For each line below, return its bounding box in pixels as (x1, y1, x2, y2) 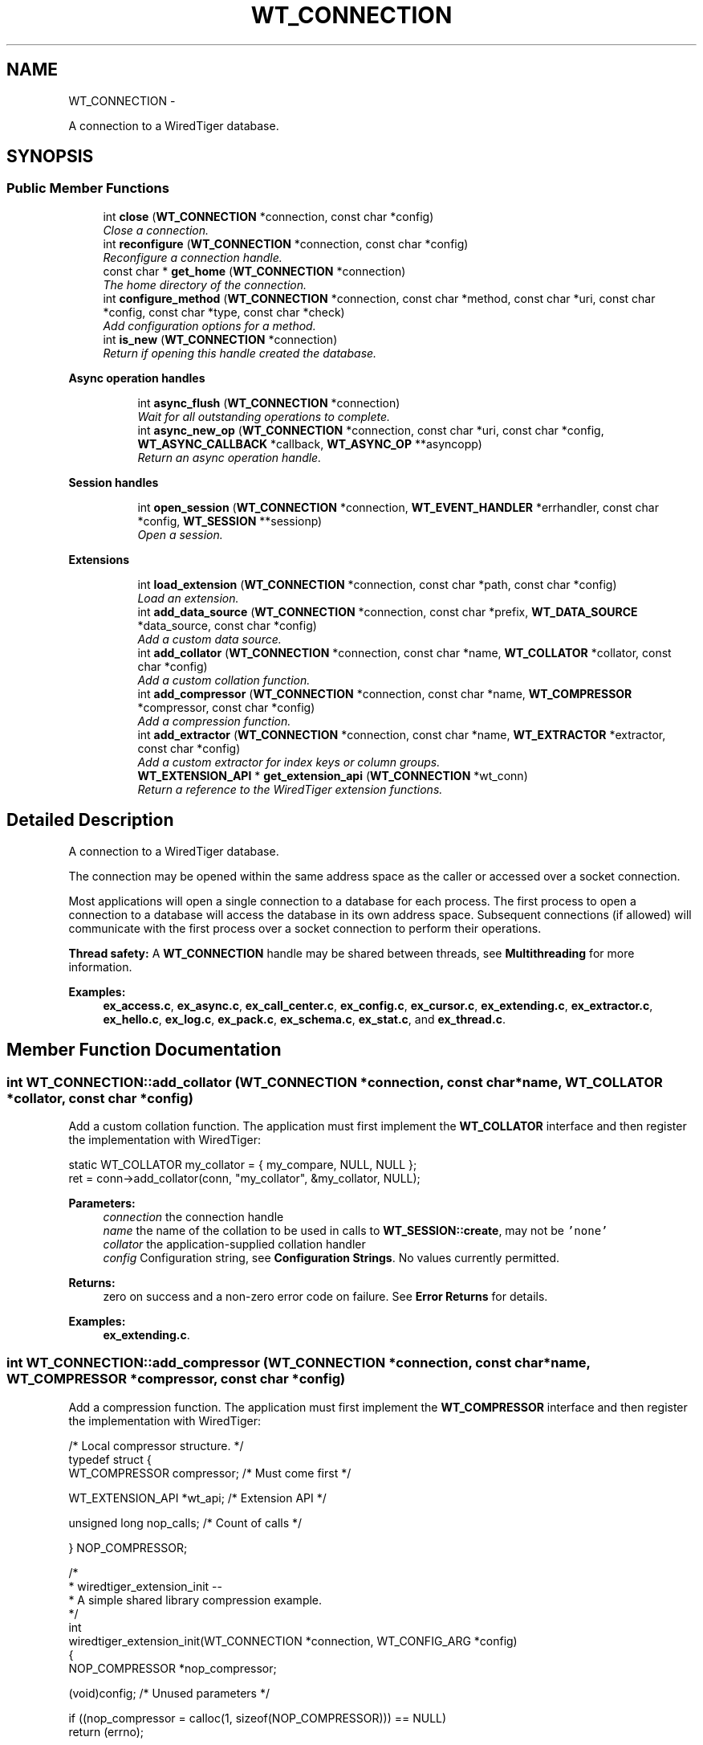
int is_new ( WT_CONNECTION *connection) (103, 332, 338, 346)
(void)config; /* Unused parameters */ (68, 1686, 270, 1700)
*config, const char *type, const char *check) (103, 304, 345, 319)
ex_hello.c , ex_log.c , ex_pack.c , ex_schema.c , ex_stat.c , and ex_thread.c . (103, 1011, 506, 1026)
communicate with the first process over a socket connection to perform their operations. (68, 921, 542, 935)
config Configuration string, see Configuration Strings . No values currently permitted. (103, 1250, 560, 1265)
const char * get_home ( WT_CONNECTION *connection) (103, 264, 406, 278)
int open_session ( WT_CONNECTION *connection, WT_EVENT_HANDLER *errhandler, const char (137, 500, 659, 514)
